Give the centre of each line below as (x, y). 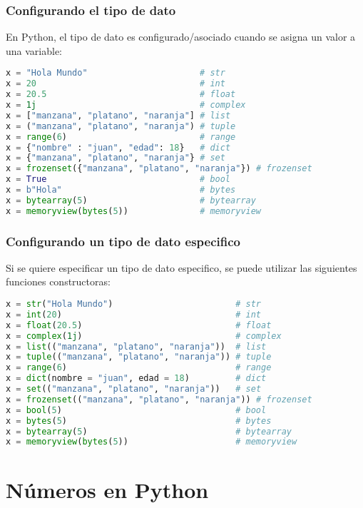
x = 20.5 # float (121, 95)
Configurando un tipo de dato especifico (123, 241)
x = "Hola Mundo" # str (116, 73)
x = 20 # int (116, 84)
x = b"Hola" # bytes (121, 190)
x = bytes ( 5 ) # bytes (139, 421)
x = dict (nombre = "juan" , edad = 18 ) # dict (136, 379)
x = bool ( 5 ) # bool (136, 410)
